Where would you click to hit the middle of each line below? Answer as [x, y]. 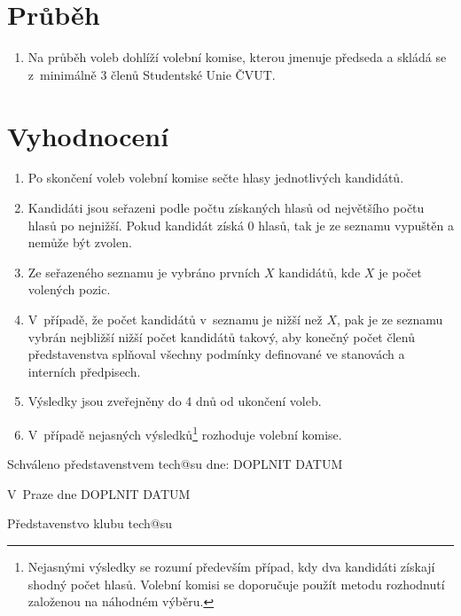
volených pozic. [69, 289]
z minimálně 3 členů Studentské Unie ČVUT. [152, 74]
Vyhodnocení [88, 135]
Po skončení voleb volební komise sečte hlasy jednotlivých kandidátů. [216, 178]
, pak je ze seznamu [390, 319]
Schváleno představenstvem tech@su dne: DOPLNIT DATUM [175, 464]
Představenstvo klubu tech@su [90, 523]
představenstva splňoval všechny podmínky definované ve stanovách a [216, 354]
